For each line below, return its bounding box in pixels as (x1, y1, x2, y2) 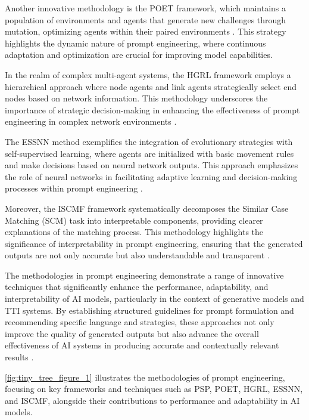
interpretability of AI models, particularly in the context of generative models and (5, 292, 304, 305)
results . (5, 351, 34, 363)
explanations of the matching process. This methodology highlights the (5, 226, 264, 238)
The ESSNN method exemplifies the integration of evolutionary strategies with (5, 135, 293, 147)
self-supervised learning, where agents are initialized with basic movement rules (5, 147, 294, 159)
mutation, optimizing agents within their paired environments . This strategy (5, 25, 286, 38)
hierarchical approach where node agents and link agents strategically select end (5, 80, 297, 92)
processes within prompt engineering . (5, 182, 143, 194)
